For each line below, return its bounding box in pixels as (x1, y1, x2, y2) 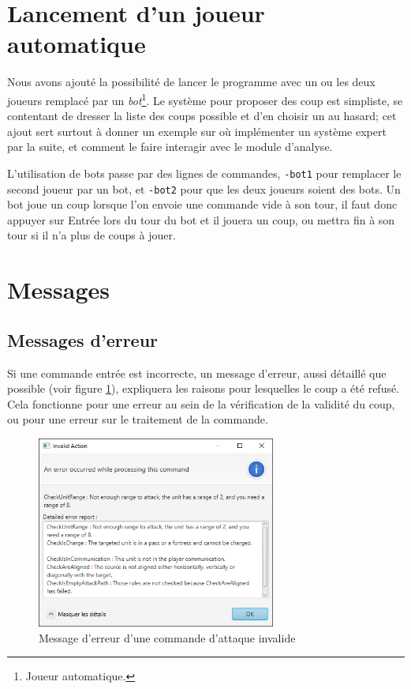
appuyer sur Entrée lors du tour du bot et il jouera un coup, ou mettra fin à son (7, 211, 395, 228)
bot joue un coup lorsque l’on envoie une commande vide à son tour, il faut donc (7, 196, 398, 213)
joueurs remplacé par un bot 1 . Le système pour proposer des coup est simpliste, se (7, 89, 403, 108)
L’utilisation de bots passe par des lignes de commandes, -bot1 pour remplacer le (7, 164, 402, 181)
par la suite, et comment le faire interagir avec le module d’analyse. (7, 138, 333, 155)
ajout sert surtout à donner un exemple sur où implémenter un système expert (7, 122, 387, 139)
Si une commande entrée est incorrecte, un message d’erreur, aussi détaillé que (7, 364, 387, 381)
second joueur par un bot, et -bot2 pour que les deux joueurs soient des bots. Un (7, 180, 401, 197)
